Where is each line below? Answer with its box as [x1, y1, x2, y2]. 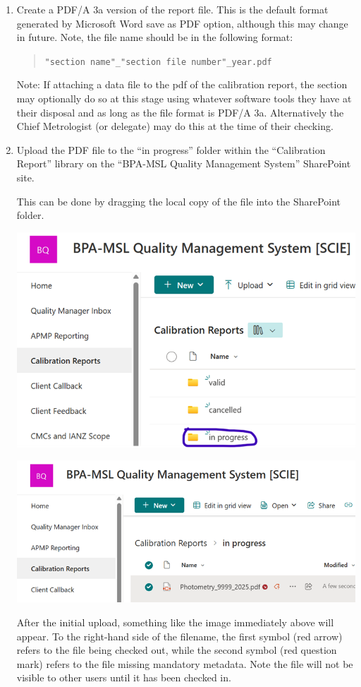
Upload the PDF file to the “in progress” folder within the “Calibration [16, 142, 326, 157]
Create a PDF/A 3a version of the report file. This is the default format [16, 2, 329, 16]
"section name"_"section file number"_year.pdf [44, 56, 272, 67]
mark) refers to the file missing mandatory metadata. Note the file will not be [16, 656, 353, 671]
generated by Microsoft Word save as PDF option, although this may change [16, 16, 348, 30]
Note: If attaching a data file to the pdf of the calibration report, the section [16, 77, 348, 92]
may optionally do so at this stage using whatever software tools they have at [16, 91, 352, 106]
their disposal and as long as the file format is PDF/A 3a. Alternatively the [16, 104, 344, 119]
